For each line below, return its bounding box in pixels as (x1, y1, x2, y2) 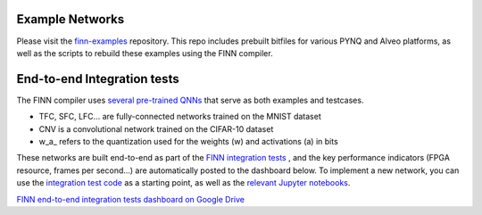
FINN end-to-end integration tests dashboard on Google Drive (16, 194, 245, 204)
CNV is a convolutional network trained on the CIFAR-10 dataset (38, 123, 274, 134)
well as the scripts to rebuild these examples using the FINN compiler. (16, 47, 273, 58)
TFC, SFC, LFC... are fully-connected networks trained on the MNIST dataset (38, 112, 321, 122)
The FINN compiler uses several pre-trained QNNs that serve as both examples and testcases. (16, 95, 364, 105)
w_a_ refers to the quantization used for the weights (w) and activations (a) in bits (38, 136, 338, 146)
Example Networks (16, 12, 125, 27)
